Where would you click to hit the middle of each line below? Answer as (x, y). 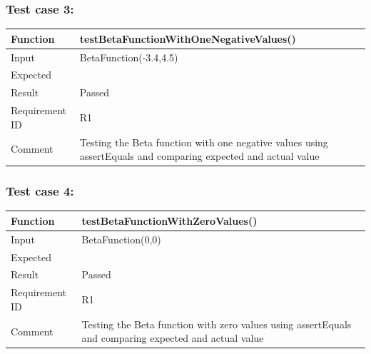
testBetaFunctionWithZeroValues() (169, 220)
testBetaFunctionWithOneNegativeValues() (188, 38)
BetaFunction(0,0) (121, 239)
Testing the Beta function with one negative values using (204, 142)
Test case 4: (40, 191)
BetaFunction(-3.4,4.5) (129, 57)
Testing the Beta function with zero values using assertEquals (217, 324)
